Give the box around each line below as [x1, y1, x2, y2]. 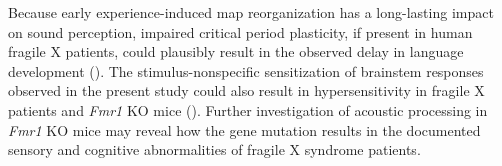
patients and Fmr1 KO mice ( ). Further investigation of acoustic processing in [8, 99, 488, 120]
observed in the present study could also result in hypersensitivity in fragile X [8, 80, 485, 101]
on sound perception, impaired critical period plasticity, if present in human [8, 21, 473, 42]
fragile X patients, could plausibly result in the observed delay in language [8, 41, 464, 62]
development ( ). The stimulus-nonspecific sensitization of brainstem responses [8, 60, 484, 81]
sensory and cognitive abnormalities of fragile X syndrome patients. [8, 139, 421, 160]
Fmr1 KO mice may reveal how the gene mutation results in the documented [8, 119, 481, 140]
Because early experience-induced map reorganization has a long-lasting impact [8, 2, 494, 22]
